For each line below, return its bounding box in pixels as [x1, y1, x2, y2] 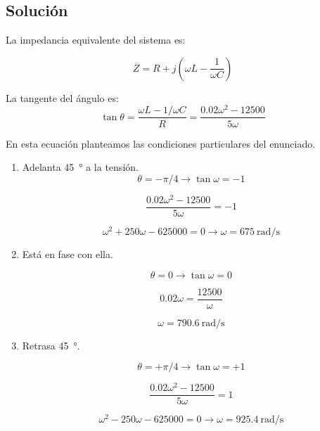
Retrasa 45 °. [22, 337, 80, 352]
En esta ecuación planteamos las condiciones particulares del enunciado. [6, 136, 316, 150]
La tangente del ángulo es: [6, 90, 119, 105]
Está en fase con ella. [22, 246, 113, 261]
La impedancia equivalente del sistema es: [6, 32, 186, 47]
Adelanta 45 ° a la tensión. [22, 160, 139, 174]
